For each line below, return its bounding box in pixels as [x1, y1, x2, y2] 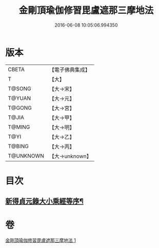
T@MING [8, 123, 30, 131]
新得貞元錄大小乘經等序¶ [5, 197, 84, 205]
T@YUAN [8, 94, 31, 101]
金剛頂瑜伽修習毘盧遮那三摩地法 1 [5, 237, 76, 243]
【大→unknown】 [49, 152, 92, 159]
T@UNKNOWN [8, 152, 45, 159]
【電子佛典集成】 [49, 66, 91, 73]
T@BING [8, 142, 29, 150]
